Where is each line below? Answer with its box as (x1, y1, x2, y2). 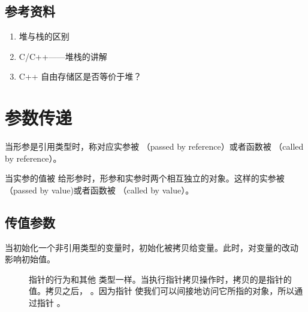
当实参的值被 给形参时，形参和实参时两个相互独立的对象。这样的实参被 (5, 172, 285, 184)
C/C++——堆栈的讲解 (19, 50, 107, 62)
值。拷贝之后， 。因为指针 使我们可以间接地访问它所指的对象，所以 (29, 284, 295, 297)
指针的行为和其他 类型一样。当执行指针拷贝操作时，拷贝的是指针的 (29, 272, 292, 285)
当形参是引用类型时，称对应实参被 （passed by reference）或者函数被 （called (5, 140, 304, 153)
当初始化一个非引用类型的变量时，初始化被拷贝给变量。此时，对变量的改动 (5, 241, 298, 253)
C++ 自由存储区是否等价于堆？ (19, 70, 142, 83)
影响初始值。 (5, 253, 55, 265)
